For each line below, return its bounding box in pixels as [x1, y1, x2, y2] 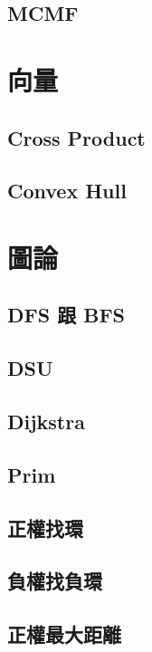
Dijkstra [7, 407, 85, 436]
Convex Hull [7, 177, 127, 205]
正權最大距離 [7, 620, 121, 648]
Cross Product [7, 123, 146, 151]
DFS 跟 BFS [7, 301, 126, 329]
